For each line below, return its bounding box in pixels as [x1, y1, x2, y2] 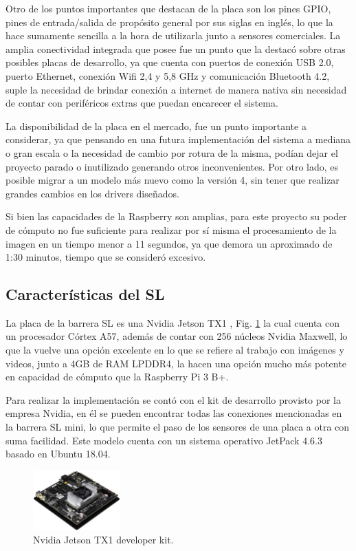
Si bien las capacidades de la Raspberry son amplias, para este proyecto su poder [5, 209, 347, 224]
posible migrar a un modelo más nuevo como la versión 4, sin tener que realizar [5, 173, 340, 187]
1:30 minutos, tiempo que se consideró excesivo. [5, 250, 206, 264]
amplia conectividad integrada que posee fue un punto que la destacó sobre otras [5, 41, 346, 56]
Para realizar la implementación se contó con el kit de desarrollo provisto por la [5, 392, 341, 407]
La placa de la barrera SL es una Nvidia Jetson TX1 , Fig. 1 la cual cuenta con [5, 315, 340, 329]
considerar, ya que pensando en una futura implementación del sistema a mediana [5, 132, 351, 147]
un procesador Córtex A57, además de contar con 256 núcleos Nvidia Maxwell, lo [5, 329, 348, 343]
